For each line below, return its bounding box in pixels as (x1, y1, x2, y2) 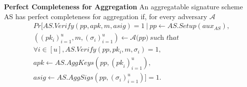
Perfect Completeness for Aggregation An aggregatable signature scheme (4, 1, 243, 11)
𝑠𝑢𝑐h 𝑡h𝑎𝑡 (150, 34, 179, 42)
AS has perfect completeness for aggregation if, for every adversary (4, 11, 207, 21)
